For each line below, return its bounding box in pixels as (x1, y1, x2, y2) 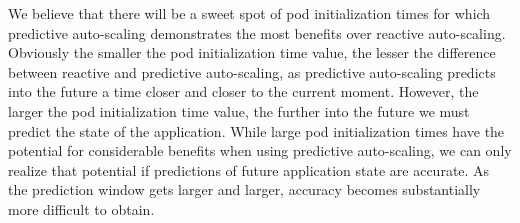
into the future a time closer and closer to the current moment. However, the (8, 81, 479, 102)
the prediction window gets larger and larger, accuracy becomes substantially (8, 179, 481, 200)
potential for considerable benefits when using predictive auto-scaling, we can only (8, 140, 512, 161)
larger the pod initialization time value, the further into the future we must (8, 100, 470, 121)
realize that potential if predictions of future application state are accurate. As (8, 159, 490, 180)
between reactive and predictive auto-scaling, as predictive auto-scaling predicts (8, 61, 496, 82)
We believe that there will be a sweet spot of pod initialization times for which (8, 3, 491, 23)
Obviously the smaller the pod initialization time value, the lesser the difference (8, 42, 496, 63)
